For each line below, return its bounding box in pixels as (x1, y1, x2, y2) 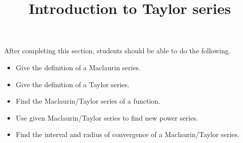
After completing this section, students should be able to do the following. (4, 45, 231, 56)
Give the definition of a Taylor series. (15, 79, 130, 89)
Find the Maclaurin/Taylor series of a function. (15, 96, 161, 106)
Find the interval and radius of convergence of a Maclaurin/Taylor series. (15, 129, 240, 140)
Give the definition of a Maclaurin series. (15, 62, 141, 72)
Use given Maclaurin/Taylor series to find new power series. (15, 112, 199, 123)
